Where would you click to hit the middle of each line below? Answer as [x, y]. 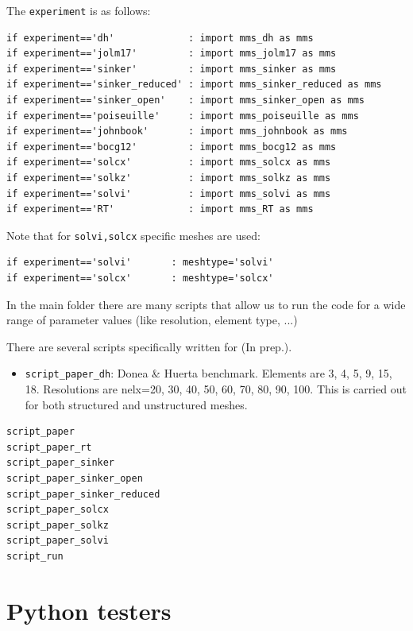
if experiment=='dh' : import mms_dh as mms [160, 38]
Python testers [89, 610]
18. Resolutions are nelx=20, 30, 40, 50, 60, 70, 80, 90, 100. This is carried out [216, 389]
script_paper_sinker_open [75, 479]
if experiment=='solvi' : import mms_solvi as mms [169, 194]
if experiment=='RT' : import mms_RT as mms [160, 209]
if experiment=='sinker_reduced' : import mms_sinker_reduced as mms [194, 85]
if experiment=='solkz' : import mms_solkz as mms [169, 178]
